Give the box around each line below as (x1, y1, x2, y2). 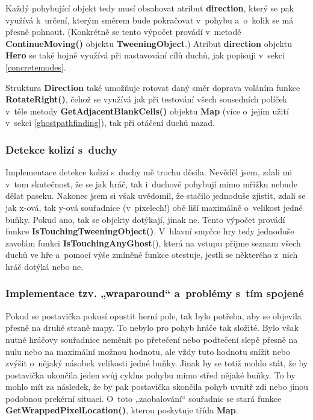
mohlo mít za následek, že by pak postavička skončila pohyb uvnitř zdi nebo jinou (5, 380, 309, 393)
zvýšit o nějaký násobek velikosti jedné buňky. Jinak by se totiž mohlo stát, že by (5, 357, 308, 369)
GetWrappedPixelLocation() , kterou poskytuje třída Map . (5, 404, 238, 416)
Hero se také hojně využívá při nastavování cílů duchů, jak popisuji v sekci (5, 49, 285, 61)
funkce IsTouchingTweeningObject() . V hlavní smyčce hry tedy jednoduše (5, 225, 294, 237)
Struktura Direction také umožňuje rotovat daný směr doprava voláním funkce (5, 81, 300, 93)
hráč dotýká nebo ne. (5, 260, 84, 272)
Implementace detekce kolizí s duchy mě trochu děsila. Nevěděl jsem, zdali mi (5, 166, 293, 178)
